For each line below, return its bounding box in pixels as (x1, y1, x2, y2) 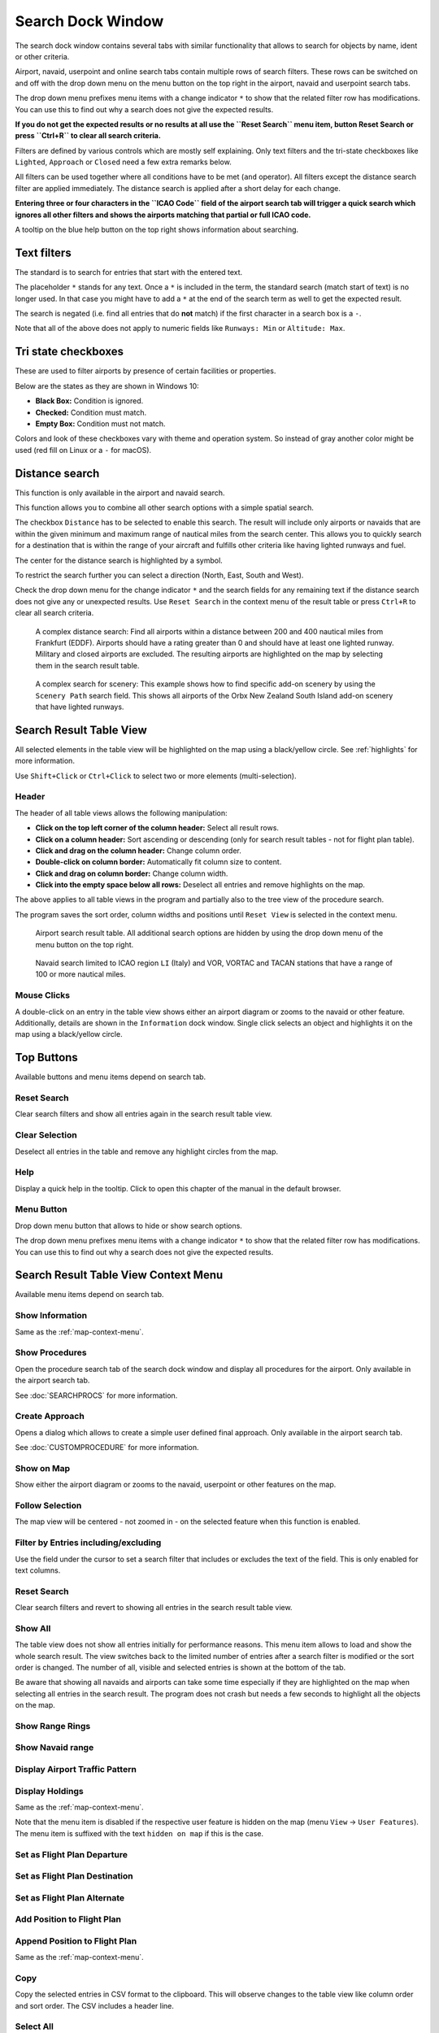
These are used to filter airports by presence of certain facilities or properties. (15, 366, 276, 376)
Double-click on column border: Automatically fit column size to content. (35, 857, 282, 867)
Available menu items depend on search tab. (15, 1290, 164, 1299)
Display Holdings (15, 1785, 85, 1796)
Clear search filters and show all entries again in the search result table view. (15, 1109, 272, 1119)
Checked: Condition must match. (35, 407, 146, 417)
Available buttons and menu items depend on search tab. (15, 1072, 206, 1082)
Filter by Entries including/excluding (15, 1537, 162, 1548)
